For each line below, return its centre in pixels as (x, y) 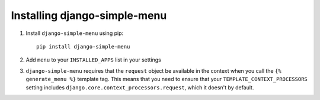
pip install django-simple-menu (83, 46)
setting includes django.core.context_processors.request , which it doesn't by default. (140, 87)
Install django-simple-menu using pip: (75, 33)
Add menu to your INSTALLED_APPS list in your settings (93, 60)
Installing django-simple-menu (89, 15)
